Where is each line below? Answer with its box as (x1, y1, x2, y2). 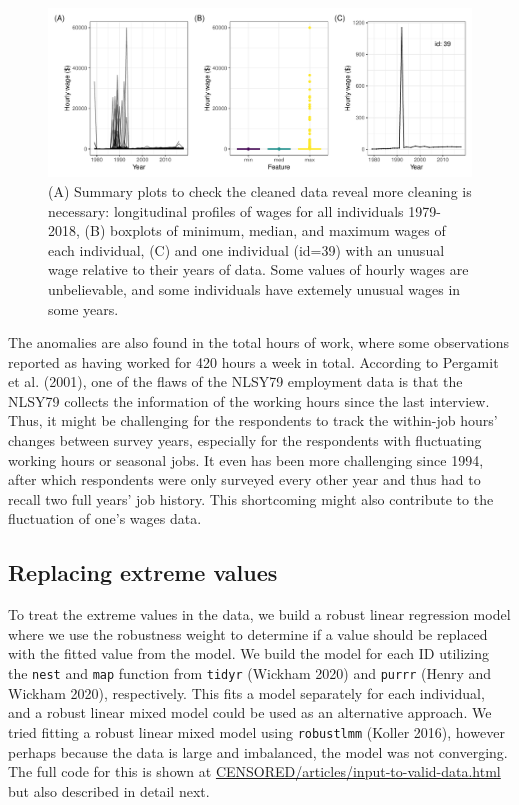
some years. (48, 298, 119, 319)
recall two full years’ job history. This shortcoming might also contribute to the (8, 488, 494, 509)
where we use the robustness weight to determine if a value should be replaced (8, 623, 488, 644)
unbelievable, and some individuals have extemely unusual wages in (48, 278, 461, 299)
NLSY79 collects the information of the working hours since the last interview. (8, 390, 490, 411)
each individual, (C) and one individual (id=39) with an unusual (48, 239, 445, 260)
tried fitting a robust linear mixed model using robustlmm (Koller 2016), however (8, 721, 505, 742)
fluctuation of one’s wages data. (8, 508, 202, 529)
